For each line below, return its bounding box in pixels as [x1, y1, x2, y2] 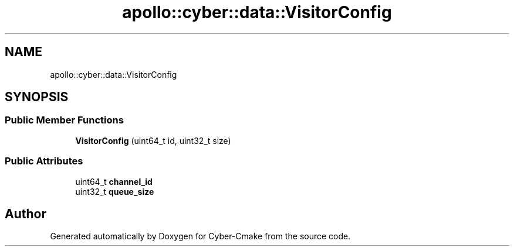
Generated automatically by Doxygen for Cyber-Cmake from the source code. [50, 231, 351, 242]
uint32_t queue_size [75, 186, 154, 197]
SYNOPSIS [5, 90, 69, 105]
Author [5, 206, 46, 221]
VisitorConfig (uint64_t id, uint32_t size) [75, 135, 231, 146]
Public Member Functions [5, 114, 124, 126]
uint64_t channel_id [75, 176, 153, 187]
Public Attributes [5, 155, 83, 167]
